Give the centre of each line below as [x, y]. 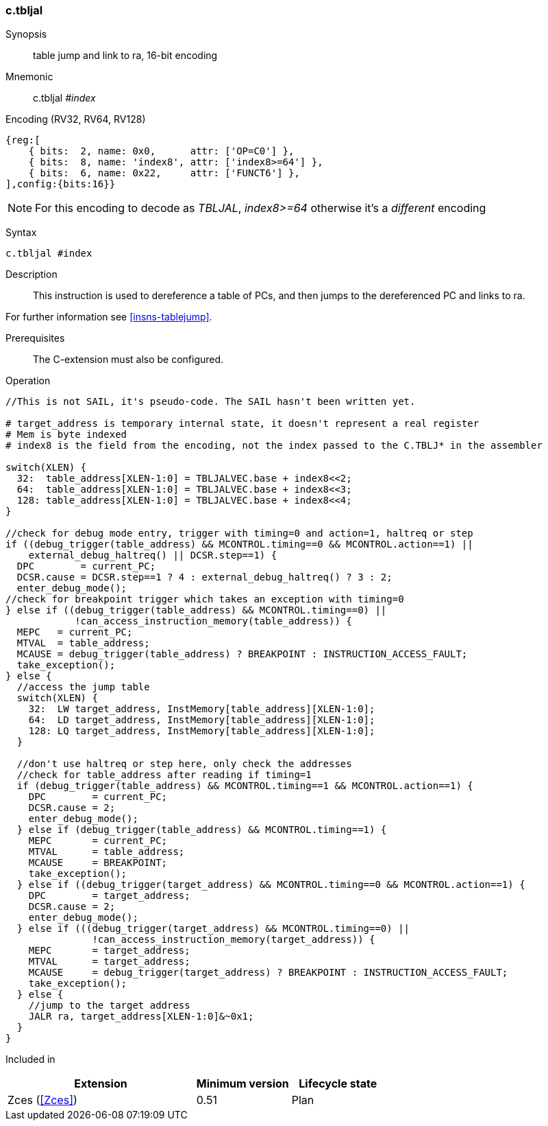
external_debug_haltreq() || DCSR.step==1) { [153, 555]
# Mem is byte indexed [66, 435]
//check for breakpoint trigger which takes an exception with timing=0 [205, 599]
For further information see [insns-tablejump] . [109, 317]
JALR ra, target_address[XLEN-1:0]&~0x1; [141, 1017]
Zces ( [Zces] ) [42, 1100]
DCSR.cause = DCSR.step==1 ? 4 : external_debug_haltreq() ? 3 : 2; [204, 577]
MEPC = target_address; [109, 951]
